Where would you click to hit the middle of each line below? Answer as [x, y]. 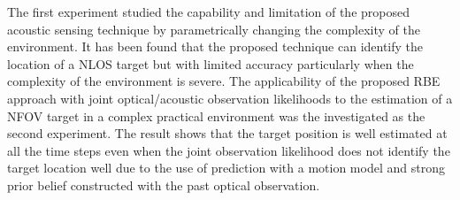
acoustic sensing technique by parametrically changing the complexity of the [214, 29]
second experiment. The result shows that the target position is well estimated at [227, 133]
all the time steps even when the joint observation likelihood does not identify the [229, 150]
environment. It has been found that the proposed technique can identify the [215, 46]
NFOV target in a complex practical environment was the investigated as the [216, 115]
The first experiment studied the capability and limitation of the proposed [208, 12]
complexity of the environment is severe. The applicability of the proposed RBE [224, 81]
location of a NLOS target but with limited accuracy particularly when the [211, 63]
